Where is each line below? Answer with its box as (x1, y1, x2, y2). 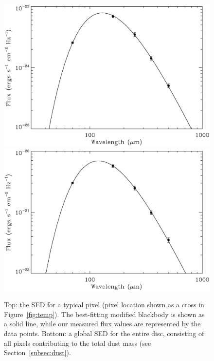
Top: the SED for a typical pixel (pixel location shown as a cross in (4, 299, 204, 310)
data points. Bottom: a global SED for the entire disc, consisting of (4, 328, 204, 338)
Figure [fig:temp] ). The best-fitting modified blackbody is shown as (4, 309, 205, 319)
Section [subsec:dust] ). (4, 347, 71, 358)
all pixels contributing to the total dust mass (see (4, 338, 151, 348)
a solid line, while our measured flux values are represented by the (4, 319, 201, 329)
